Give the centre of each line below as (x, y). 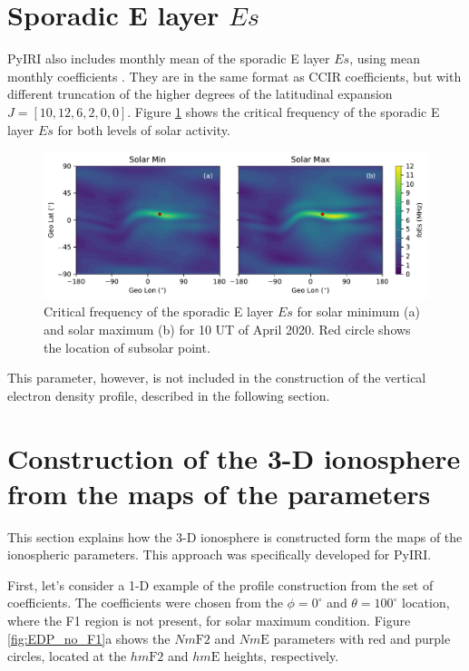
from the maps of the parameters (219, 493)
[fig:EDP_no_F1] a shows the (89, 638)
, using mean (385, 58)
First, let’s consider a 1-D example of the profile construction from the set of (220, 584)
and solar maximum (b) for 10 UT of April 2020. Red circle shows (227, 329)
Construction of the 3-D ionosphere (234, 457)
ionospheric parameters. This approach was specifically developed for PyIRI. (220, 554)
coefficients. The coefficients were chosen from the (145, 603)
